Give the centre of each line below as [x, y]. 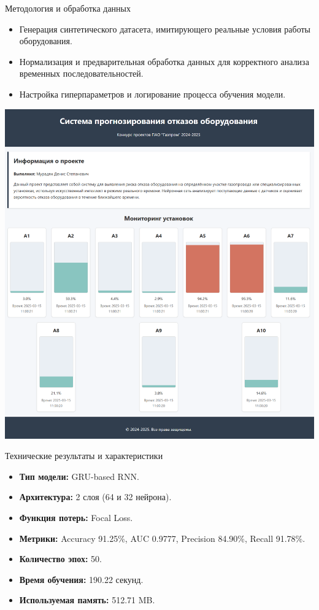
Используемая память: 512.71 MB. [87, 600]
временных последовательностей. [81, 73]
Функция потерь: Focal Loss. [76, 517]
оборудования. [46, 41]
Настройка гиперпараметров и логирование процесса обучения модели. [152, 94]
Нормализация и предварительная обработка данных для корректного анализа [164, 61]
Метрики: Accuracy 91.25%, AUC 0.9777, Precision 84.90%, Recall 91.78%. [162, 538]
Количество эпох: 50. [60, 559]
